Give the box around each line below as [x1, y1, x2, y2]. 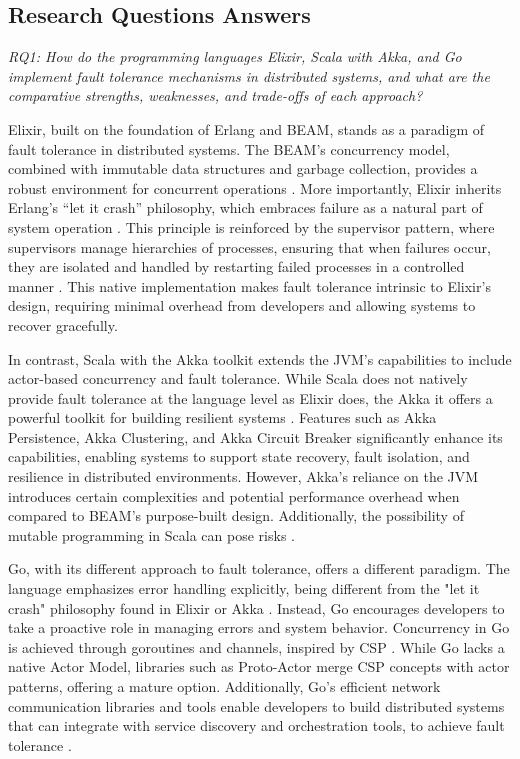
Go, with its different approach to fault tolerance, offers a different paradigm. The [8, 558, 510, 579]
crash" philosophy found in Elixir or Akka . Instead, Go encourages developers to [8, 597, 505, 618]
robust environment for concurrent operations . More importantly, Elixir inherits [8, 177, 502, 198]
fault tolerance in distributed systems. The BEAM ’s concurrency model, [8, 138, 450, 159]
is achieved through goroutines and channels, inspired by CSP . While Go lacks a [8, 636, 505, 657]
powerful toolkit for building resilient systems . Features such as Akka [8, 407, 437, 428]
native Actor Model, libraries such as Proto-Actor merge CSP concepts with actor [8, 656, 510, 677]
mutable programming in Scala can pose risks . [8, 524, 295, 545]
